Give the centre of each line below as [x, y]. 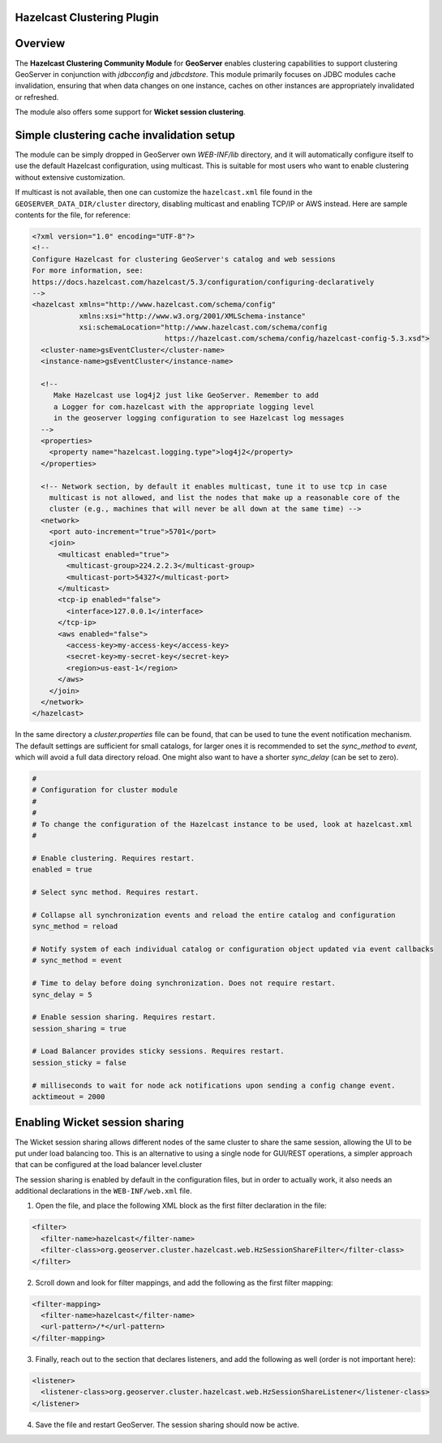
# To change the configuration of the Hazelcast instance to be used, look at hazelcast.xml [222, 824]
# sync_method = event [77, 961]
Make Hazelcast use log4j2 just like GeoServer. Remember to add [186, 395]
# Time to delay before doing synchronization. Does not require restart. [184, 983]
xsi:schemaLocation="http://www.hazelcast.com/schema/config [203, 327]
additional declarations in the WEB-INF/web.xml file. [103, 1191]
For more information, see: [88, 271]
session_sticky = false [79, 1062]
